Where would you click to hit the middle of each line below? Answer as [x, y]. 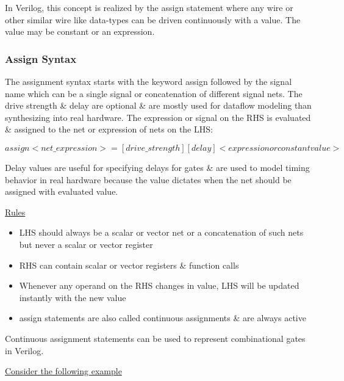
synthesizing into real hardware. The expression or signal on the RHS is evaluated [158, 117]
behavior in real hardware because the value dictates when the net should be [148, 179]
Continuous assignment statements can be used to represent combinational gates [155, 338]
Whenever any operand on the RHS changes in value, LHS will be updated [159, 285]
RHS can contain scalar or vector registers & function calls [129, 265]
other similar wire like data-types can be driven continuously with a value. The [153, 19]
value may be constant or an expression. [80, 31]
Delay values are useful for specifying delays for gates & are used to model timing [157, 167]
